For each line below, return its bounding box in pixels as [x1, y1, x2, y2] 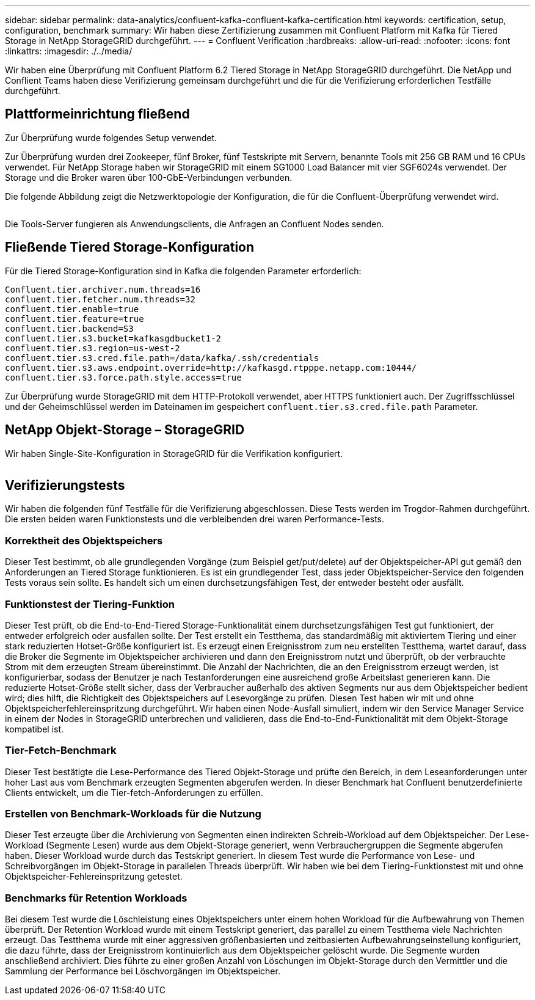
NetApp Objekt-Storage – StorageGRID [5, 422, 245, 438]
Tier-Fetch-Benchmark [5, 744, 117, 757]
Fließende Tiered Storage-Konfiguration [5, 239, 255, 255]
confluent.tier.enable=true [5, 304, 139, 314]
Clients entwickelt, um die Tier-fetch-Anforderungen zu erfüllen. [5, 787, 263, 798]
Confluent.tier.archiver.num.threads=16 [5, 284, 201, 294]
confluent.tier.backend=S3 [5, 323, 134, 334]
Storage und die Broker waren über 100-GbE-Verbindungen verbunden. [5, 172, 293, 183]
